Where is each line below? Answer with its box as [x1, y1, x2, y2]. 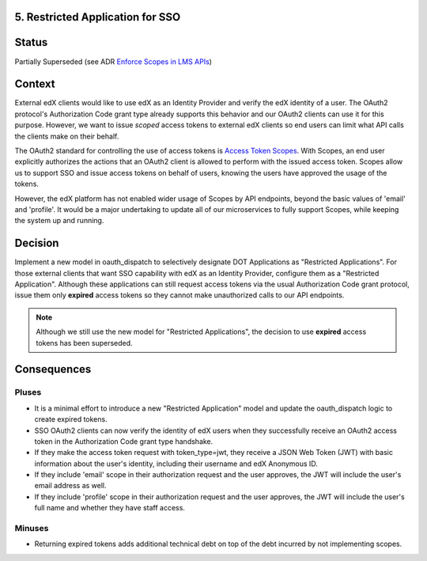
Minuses [14, 523, 49, 534]
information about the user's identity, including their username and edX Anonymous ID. [34, 459, 318, 468]
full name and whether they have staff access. [34, 503, 186, 513]
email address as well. [34, 481, 107, 491]
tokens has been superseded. [36, 338, 134, 347]
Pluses [14, 387, 42, 398]
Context [14, 78, 55, 91]
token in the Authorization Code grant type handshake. [34, 436, 213, 446]
